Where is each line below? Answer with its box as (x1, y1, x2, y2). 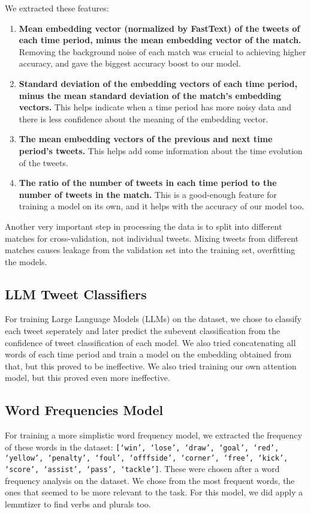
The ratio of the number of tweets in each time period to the (19, 176, 277, 189)
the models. (5, 255, 47, 267)
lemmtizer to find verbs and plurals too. (5, 498, 151, 510)
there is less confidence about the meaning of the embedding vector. (19, 112, 268, 125)
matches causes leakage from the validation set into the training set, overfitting (5, 244, 295, 256)
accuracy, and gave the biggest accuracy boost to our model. (19, 57, 241, 70)
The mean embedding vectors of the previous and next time (19, 133, 273, 145)
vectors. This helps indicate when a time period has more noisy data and (19, 101, 291, 113)
